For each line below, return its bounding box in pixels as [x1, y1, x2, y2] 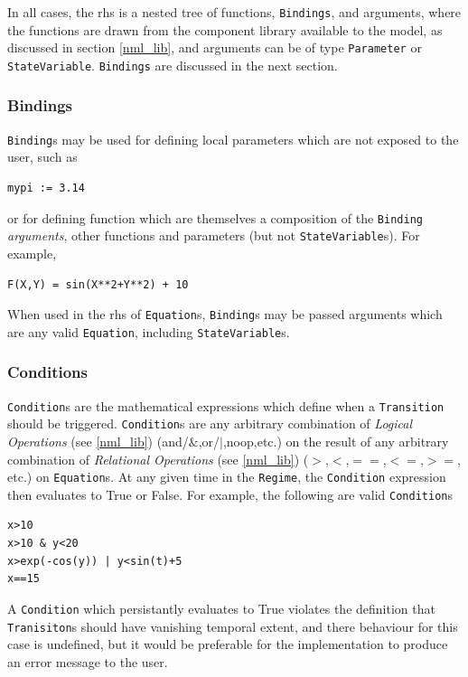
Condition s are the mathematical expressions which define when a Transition [7, 396, 445, 415]
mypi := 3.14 [7, 182, 85, 195]
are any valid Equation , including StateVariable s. [7, 322, 290, 341]
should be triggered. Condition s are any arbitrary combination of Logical [7, 414, 413, 433]
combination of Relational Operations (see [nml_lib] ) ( [7, 449, 309, 468]
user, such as [7, 147, 78, 166]
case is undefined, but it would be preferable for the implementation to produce [7, 635, 448, 653]
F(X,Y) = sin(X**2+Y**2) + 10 [7, 277, 189, 291]
